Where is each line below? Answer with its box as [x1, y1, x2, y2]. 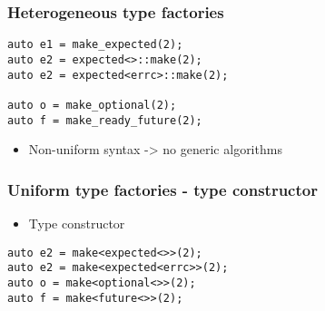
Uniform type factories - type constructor [7, 178, 318, 200]
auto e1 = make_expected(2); [7, 38, 183, 52]
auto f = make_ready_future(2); [7, 113, 202, 127]
